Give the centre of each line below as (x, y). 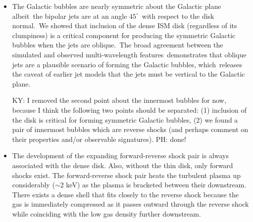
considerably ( (33, 185)
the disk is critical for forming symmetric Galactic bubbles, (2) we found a (125, 119)
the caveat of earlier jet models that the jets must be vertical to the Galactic (128, 74)
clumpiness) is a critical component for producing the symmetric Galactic (124, 35)
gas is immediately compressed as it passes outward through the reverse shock (130, 204)
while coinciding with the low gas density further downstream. (106, 213)
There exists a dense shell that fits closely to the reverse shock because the (126, 194)
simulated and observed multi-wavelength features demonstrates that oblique (129, 54)
